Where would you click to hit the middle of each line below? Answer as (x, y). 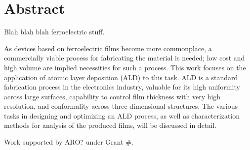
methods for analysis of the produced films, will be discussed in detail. (110, 125)
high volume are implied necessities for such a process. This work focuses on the (125, 67)
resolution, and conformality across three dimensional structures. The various (121, 106)
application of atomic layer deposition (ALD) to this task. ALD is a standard (121, 77)
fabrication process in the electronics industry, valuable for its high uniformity (122, 87)
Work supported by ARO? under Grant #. (69, 142)
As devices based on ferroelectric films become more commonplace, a (108, 48)
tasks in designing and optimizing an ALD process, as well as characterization (122, 115)
